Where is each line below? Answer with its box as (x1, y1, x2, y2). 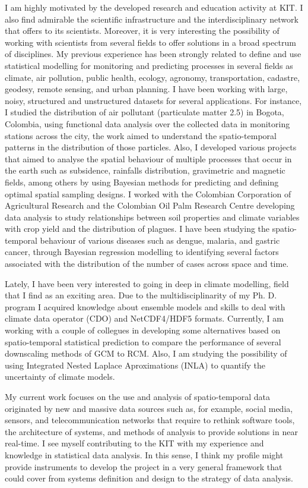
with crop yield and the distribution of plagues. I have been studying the (5, 222, 270, 235)
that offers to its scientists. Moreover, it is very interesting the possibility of (5, 24, 280, 37)
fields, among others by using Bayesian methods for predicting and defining (5, 175, 279, 188)
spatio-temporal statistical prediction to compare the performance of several (5, 335, 281, 348)
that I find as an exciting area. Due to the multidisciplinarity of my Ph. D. (5, 289, 277, 301)
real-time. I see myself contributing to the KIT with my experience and (5, 437, 264, 449)
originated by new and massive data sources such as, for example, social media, (5, 402, 293, 414)
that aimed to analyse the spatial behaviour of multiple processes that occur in (5, 152, 292, 165)
